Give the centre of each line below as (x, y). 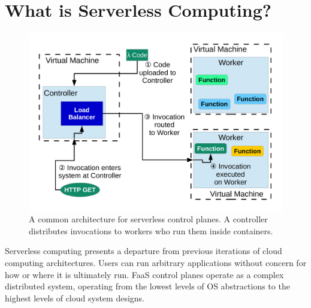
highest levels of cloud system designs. (75, 298)
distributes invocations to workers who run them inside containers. (151, 230)
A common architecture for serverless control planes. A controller (148, 219)
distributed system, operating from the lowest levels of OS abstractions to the (147, 286)
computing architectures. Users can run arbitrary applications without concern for (156, 262)
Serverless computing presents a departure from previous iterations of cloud (144, 251)
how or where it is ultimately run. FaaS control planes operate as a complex (144, 274)
